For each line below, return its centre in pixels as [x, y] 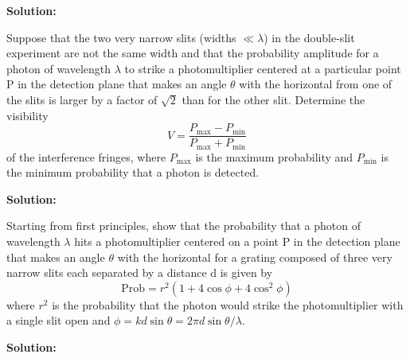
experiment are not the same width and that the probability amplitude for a [193, 53]
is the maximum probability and [274, 156]
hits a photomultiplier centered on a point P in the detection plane [237, 241]
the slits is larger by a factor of [82, 99]
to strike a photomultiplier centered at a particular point [263, 68]
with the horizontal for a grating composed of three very [255, 257]
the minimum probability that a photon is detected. [133, 172]
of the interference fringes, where [86, 156]
